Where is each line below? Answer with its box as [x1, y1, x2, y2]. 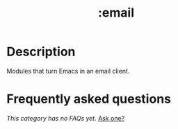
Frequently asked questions [6, 92, 172, 107]
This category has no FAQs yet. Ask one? [6, 114, 125, 122]
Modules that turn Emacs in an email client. [6, 67, 130, 75]
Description [6, 44, 76, 60]
